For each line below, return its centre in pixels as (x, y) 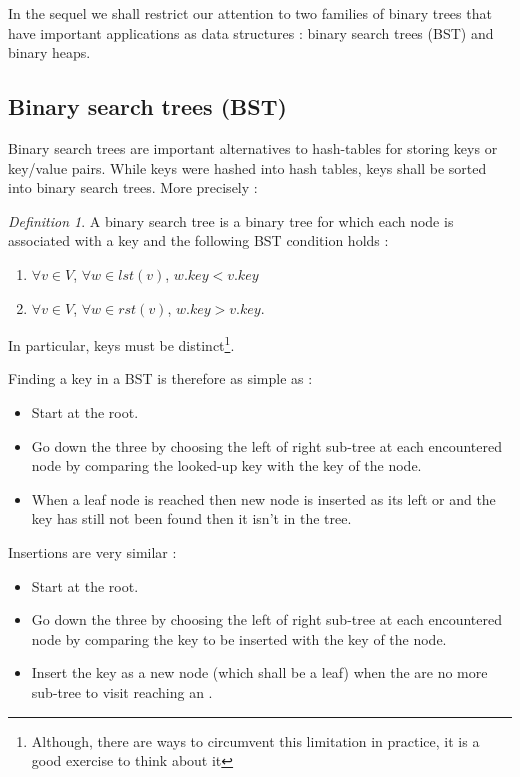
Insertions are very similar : (92, 551)
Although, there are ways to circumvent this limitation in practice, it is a (255, 740)
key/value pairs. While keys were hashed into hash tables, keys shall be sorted (247, 167)
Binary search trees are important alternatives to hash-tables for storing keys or (253, 147)
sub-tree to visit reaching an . (122, 691)
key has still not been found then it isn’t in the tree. (191, 518)
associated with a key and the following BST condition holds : (198, 240)
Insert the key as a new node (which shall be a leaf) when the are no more (259, 672)
